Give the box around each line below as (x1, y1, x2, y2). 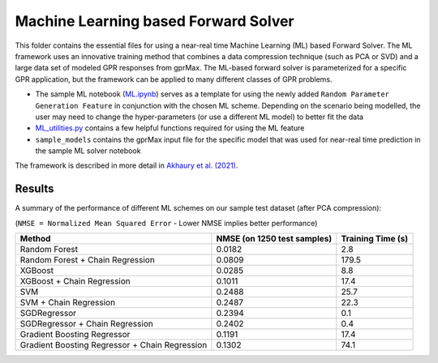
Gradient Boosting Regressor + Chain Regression (19, 340, 208, 351)
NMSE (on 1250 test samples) (216, 233, 333, 245)
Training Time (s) (341, 233, 409, 245)
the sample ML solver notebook (35, 146, 141, 156)
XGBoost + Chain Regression (19, 275, 131, 287)
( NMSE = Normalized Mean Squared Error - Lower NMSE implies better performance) (15, 218, 318, 228)
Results (15, 182, 54, 196)
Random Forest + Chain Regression (19, 254, 156, 266)
